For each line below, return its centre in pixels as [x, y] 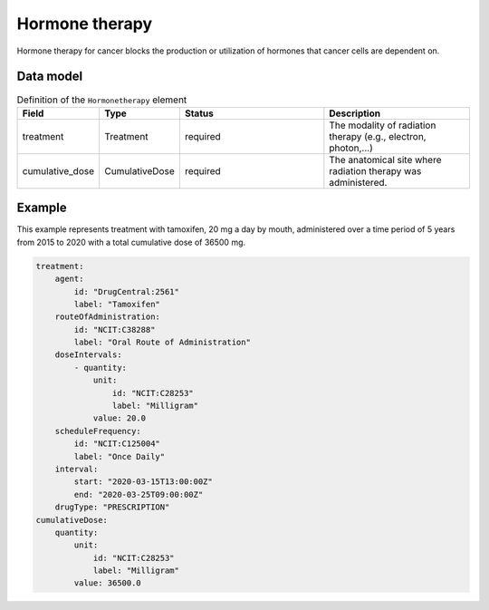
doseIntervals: [88, 355]
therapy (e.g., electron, [378, 136]
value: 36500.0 [108, 583]
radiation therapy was [375, 170]
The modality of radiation [383, 125]
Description [355, 113]
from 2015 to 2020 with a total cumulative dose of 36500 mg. [131, 242]
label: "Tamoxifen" [117, 304]
